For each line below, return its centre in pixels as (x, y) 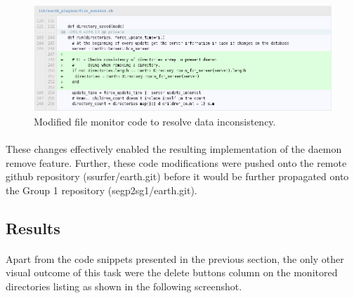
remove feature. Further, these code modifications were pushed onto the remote (176, 162)
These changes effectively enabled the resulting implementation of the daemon (174, 148)
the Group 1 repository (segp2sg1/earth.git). (101, 190)
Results (33, 228)
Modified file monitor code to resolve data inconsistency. (155, 121)
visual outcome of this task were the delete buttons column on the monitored (172, 272)
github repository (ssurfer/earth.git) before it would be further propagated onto (177, 176)
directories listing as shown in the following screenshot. (124, 286)
